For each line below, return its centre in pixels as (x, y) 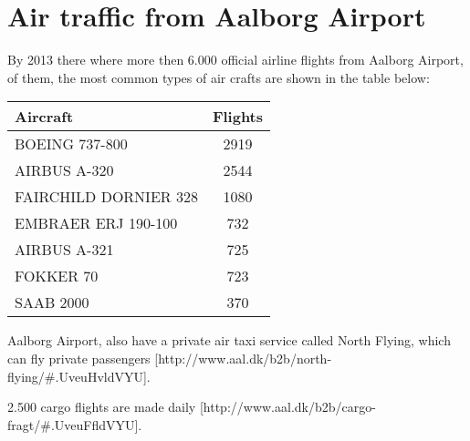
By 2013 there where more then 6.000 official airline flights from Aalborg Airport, (235, 60)
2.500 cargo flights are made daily (102, 407)
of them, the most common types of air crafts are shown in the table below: (219, 77)
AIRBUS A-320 (64, 170)
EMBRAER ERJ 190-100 (96, 223)
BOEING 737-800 (71, 144)
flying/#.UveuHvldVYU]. (79, 376)
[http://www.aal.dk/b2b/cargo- (287, 407)
